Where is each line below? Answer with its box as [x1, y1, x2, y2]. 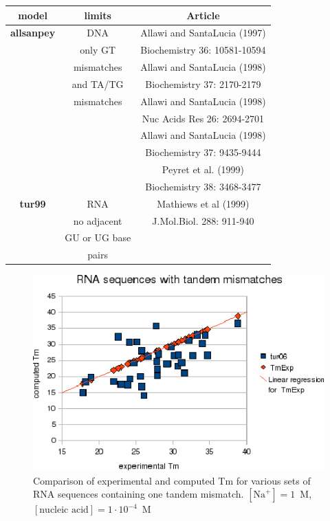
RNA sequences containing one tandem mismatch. [33, 487, 244, 501]
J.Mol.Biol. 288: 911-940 [152, 213, 254, 228]
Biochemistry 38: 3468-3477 [145, 179, 261, 193]
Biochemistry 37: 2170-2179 [145, 76, 261, 91]
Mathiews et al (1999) [157, 196, 250, 210]
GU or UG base [65, 230, 131, 245]
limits [84, 8, 111, 22]
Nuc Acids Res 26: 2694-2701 [142, 111, 265, 125]
